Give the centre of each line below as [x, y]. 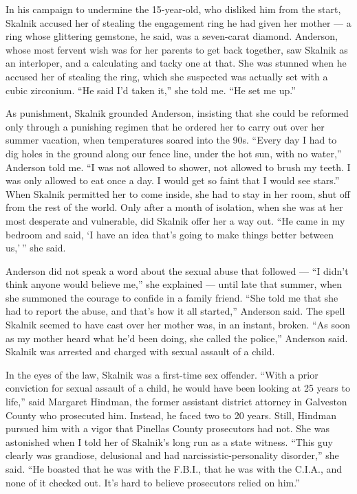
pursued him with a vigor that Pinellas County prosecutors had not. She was [167, 428]
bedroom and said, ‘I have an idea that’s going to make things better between [170, 234]
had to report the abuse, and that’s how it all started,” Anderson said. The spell [175, 311]
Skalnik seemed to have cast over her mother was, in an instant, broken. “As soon [178, 325]
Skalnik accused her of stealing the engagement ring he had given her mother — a [178, 22]
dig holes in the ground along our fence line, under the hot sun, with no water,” [174, 153]
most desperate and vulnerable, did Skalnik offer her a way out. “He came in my [175, 220]
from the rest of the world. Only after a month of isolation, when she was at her [174, 207]
